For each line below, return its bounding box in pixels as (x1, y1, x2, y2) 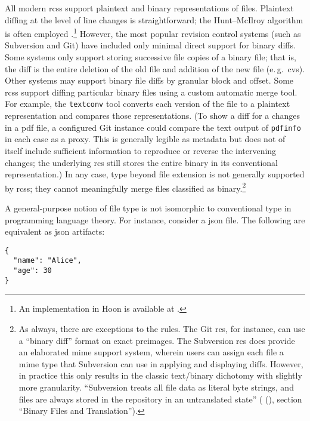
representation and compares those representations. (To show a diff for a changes (5, 109, 300, 122)
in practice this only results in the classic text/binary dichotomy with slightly (18, 369, 302, 382)
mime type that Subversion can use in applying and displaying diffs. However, (18, 357, 303, 370)
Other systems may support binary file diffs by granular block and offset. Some (5, 74, 294, 87)
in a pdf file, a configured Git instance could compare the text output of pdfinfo (5, 121, 301, 133)
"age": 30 (13, 266, 52, 275)
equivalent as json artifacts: (5, 225, 105, 238)
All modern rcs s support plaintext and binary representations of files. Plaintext (5, 2, 294, 14)
